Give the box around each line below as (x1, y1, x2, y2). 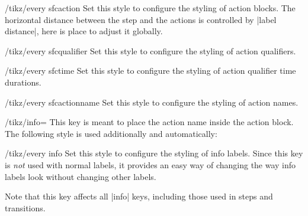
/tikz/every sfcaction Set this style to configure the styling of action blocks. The (5, 2, 296, 14)
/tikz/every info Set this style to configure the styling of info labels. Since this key (5, 147, 303, 159)
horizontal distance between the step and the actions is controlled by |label (5, 13, 277, 25)
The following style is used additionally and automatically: (5, 127, 217, 139)
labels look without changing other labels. (5, 170, 156, 182)
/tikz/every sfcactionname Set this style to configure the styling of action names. (5, 96, 299, 108)
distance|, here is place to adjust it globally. (5, 25, 163, 37)
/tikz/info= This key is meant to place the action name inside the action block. (5, 116, 294, 128)
